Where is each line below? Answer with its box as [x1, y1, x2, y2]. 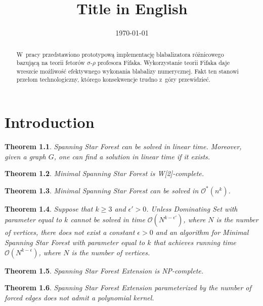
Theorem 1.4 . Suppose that [5, 203, 93, 214]
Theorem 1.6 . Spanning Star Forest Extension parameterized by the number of [5, 282, 251, 293]
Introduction [5, 112, 95, 132]
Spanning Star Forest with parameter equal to [5, 237, 145, 248]
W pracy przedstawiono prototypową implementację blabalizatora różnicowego [16, 50, 224, 58]
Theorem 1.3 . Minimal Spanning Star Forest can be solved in [5, 185, 199, 195]
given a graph [5, 151, 46, 161]
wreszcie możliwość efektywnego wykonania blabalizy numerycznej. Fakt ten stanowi [16, 66, 239, 75]
